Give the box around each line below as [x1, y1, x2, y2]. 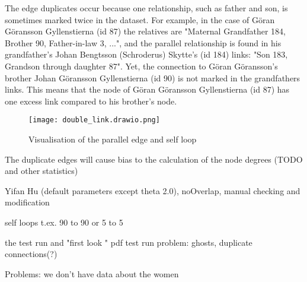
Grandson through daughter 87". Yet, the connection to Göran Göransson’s [5, 59, 278, 72]
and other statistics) [5, 164, 78, 177]
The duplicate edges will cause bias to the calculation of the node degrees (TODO [5, 153, 303, 165]
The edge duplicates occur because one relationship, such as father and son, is [5, 2, 288, 14]
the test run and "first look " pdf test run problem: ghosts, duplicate [5, 236, 252, 248]
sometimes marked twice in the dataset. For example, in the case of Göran [5, 13, 275, 26]
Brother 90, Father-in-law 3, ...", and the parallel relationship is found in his [5, 36, 282, 49]
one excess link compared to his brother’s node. [5, 94, 177, 107]
